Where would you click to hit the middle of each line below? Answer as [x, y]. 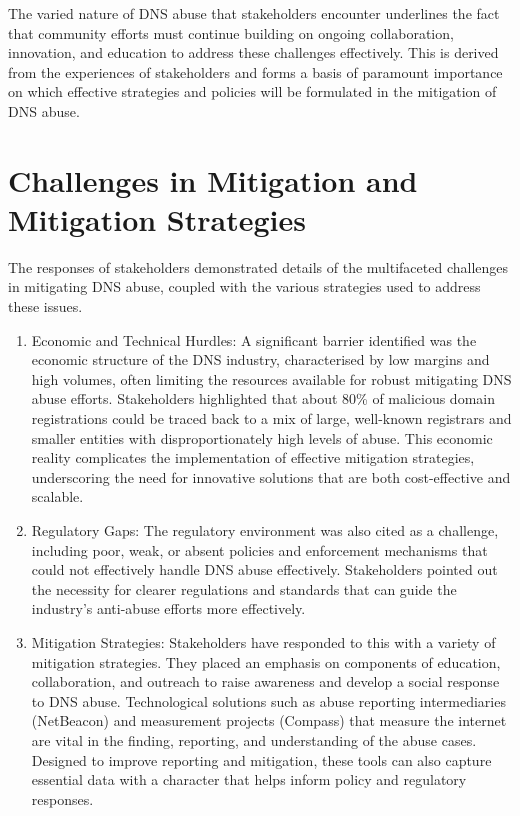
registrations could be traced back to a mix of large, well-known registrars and [271, 418]
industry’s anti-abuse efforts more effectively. [168, 608]
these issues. [45, 306]
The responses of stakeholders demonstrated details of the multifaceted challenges [258, 266]
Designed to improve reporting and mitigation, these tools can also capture [261, 759]
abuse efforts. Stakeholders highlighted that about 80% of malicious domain [263, 398]
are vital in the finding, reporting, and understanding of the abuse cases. [254, 739]
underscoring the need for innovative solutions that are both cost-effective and [271, 476]
